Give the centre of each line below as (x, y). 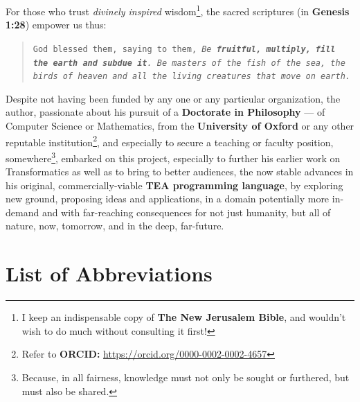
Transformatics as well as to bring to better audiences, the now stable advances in (180, 172)
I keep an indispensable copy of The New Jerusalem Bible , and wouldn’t (184, 317)
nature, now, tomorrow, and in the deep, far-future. (115, 226)
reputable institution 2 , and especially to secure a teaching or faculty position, (170, 141)
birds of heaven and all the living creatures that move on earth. (191, 77)
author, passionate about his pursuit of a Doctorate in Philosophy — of (165, 112)
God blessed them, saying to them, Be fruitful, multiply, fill (184, 49)
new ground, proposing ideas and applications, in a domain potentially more (168, 199)
